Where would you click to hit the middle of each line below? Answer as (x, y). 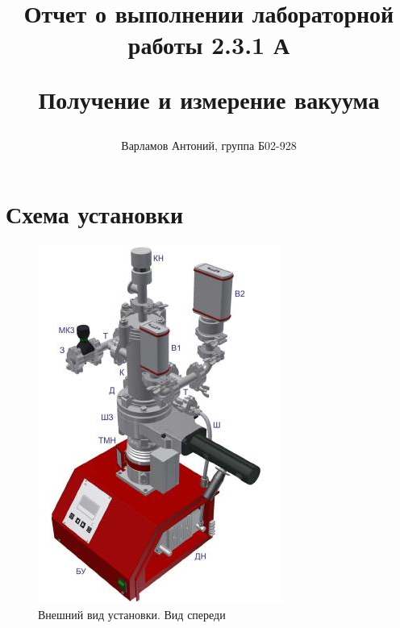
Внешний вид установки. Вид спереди (132, 614)
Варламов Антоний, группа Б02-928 (209, 145)
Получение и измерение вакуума (209, 99)
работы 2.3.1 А (209, 45)
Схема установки (95, 214)
